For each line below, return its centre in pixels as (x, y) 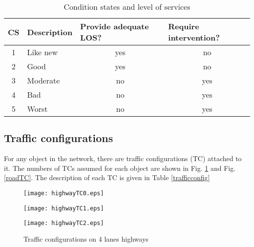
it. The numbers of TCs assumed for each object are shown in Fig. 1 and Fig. (120, 168)
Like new (42, 52)
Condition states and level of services (127, 7)
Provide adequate (115, 26)
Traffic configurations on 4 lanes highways (86, 238)
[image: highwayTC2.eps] (64, 223)
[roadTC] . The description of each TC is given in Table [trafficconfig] (107, 177)
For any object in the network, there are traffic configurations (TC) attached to (123, 158)
